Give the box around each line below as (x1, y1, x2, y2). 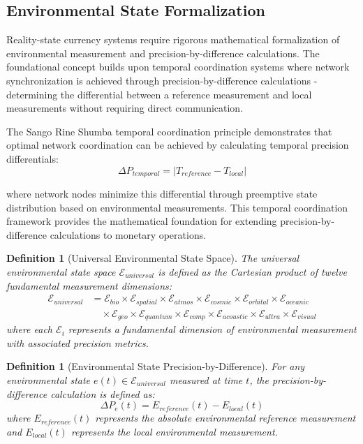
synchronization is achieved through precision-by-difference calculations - (6, 73, 318, 87)
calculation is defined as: (50, 386, 155, 401)
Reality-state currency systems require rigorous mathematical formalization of (6, 32, 340, 47)
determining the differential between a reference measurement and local (6, 87, 312, 101)
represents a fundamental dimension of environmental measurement (68, 322, 357, 336)
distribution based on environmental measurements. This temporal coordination (6, 200, 348, 214)
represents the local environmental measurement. (71, 424, 278, 438)
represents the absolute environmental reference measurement (95, 410, 356, 425)
